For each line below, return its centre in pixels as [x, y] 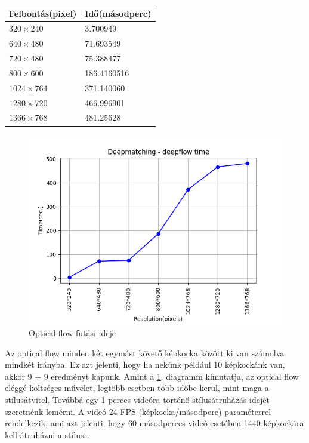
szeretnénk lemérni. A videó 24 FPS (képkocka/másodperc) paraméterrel [138, 411]
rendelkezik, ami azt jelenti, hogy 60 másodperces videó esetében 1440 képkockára [154, 423]
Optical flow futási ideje [72, 333]
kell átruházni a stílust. [47, 434]
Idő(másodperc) [118, 13]
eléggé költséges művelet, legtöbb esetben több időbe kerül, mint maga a [137, 388]
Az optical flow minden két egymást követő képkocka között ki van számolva [145, 353]
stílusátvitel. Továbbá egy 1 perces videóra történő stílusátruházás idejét [137, 400]
